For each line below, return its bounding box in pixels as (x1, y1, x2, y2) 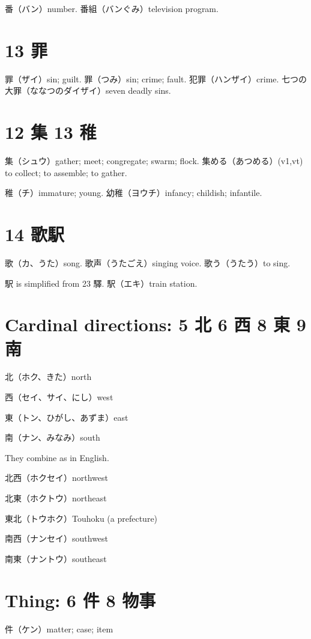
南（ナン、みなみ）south (5, 431, 100, 444)
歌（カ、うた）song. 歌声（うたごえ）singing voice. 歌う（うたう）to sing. (5, 256, 291, 269)
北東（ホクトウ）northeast (5, 492, 107, 504)
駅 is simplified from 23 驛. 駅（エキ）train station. (5, 277, 198, 289)
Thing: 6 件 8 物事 (5, 587, 156, 612)
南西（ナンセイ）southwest (5, 532, 109, 545)
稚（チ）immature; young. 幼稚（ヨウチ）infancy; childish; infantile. (5, 186, 262, 199)
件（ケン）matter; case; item (5, 622, 113, 635)
